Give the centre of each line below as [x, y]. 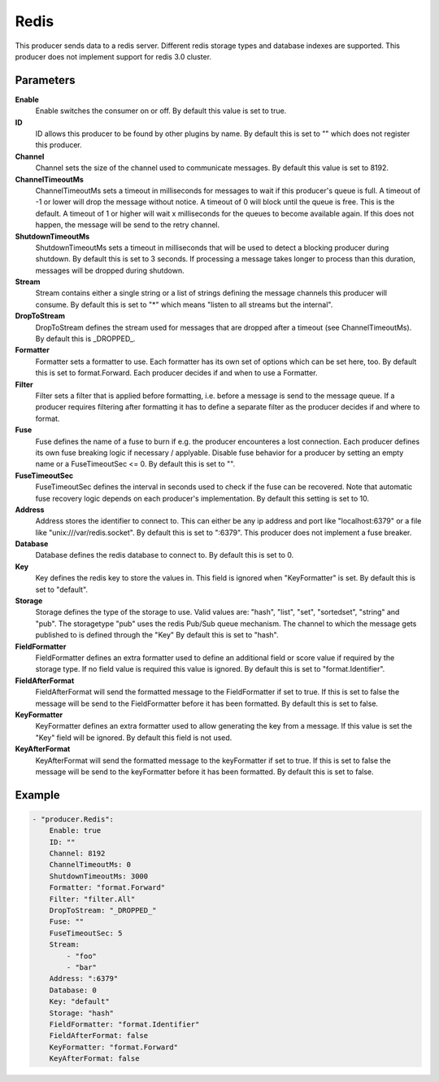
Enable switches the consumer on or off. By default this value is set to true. [161, 111]
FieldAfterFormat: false [99, 1036]
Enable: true [75, 831]
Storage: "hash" [81, 1013]
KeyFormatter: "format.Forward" [114, 1047]
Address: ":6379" [84, 979]
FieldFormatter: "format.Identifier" [124, 1024]
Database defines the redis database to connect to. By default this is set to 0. [165, 555]
